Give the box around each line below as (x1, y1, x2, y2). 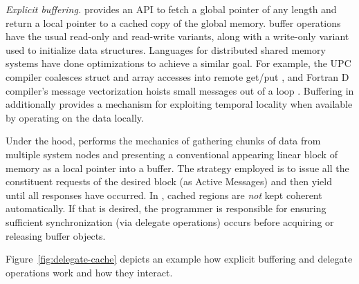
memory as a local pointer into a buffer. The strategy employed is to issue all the (6, 160, 349, 175)
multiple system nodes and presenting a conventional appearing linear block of (6, 146, 338, 161)
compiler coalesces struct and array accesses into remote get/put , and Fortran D (6, 69, 349, 84)
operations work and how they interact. (6, 265, 173, 279)
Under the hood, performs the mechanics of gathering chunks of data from (6, 133, 321, 148)
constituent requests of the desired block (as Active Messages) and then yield (6, 174, 332, 189)
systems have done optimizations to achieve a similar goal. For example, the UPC (6, 56, 351, 70)
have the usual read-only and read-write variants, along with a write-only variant (6, 29, 349, 44)
